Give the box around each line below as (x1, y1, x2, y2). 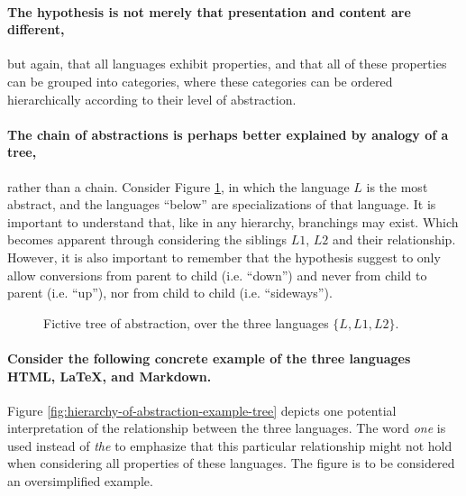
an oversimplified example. (7, 472, 153, 491)
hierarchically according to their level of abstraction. (7, 89, 297, 108)
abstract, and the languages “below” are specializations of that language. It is (7, 195, 436, 214)
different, (7, 20, 65, 39)
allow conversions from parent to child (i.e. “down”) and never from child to (7, 265, 427, 284)
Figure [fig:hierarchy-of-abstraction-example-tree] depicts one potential (7, 400, 397, 419)
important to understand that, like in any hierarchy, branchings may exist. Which (7, 212, 459, 231)
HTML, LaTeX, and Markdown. (7, 366, 212, 385)
